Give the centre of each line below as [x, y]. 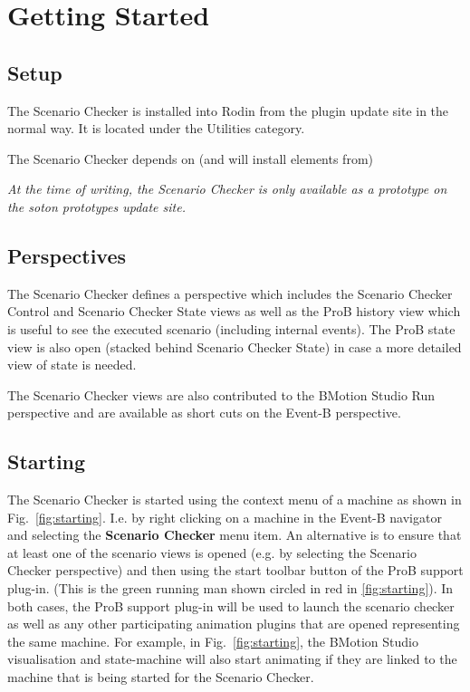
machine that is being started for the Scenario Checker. [161, 677]
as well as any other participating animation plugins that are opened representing [234, 624]
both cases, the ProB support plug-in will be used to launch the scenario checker [231, 605]
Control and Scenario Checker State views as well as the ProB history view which [234, 311]
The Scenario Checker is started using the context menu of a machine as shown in [235, 500]
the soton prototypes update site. [96, 206]
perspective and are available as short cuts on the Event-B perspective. [204, 413]
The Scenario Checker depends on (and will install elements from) [190, 158]
